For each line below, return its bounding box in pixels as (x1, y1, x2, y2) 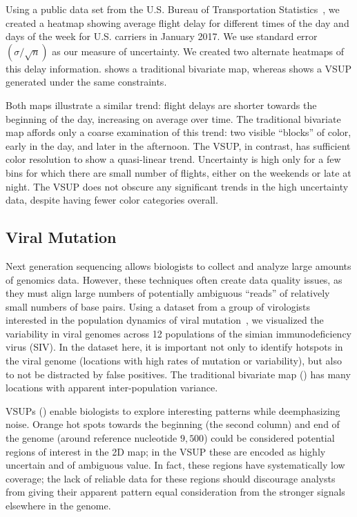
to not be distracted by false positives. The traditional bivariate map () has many (6, 367, 351, 381)
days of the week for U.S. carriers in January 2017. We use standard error (6, 29, 318, 43)
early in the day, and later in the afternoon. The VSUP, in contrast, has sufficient (6, 138, 351, 153)
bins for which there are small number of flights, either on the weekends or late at (6, 165, 351, 179)
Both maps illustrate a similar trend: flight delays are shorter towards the (6, 97, 317, 112)
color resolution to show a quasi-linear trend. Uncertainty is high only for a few (6, 152, 341, 166)
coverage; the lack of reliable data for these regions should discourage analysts (6, 471, 336, 485)
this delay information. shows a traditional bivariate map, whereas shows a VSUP (6, 61, 351, 75)
